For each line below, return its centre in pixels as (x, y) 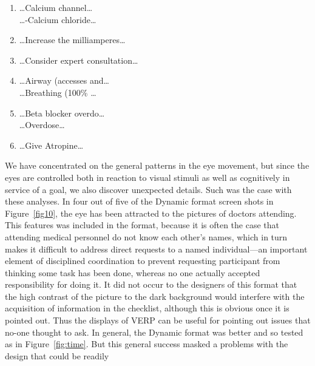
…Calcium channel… (56, 7)
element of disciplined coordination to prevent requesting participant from (143, 261)
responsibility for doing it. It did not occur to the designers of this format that (151, 284)
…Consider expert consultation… (79, 60)
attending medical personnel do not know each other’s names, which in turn (146, 236)
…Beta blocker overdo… (62, 113)
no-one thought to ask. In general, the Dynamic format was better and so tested (154, 332)
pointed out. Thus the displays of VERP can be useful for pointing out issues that (158, 320)
